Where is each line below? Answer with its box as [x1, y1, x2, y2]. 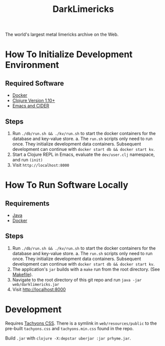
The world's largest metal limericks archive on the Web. [5, 31, 119, 38]
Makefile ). [12, 272, 33, 277]
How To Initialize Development [5, 49, 133, 60]
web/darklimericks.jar [12, 282, 59, 287]
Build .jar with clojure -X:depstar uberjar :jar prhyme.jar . [5, 335, 131, 341]
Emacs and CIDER [12, 103, 50, 109]
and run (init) [12, 157, 43, 162]
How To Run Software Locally [5, 180, 129, 191]
